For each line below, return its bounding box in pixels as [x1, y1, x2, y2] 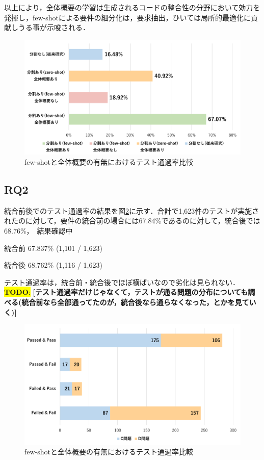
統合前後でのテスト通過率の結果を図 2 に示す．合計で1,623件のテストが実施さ [4, 205, 259, 216]
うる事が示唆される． [18, 22, 90, 33]
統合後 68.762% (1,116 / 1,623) [4, 260, 102, 270]
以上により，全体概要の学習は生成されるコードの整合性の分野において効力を [4, 2, 260, 12]
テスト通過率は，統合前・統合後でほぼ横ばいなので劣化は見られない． [4, 276, 240, 287]
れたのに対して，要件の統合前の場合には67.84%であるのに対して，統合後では [4, 215, 260, 226]
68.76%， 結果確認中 [4, 225, 73, 236]
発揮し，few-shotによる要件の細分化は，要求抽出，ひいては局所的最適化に [4, 12, 251, 22]
